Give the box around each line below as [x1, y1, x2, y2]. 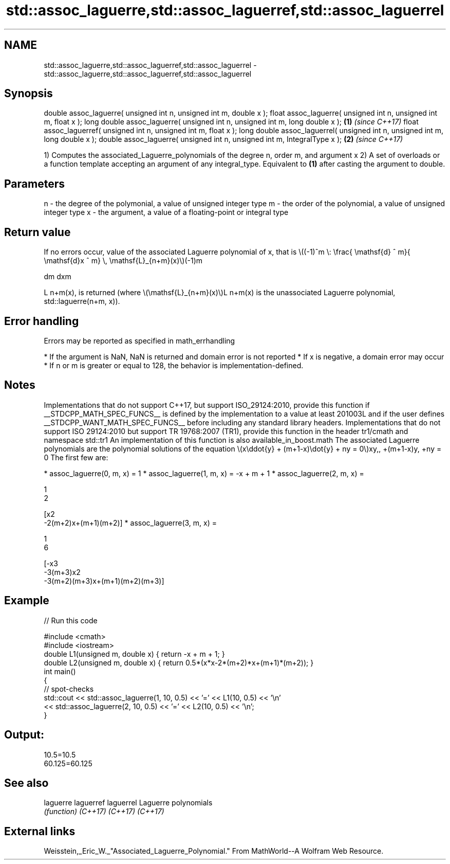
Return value [4, 225, 71, 239]
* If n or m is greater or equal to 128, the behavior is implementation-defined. [44, 361, 304, 370]
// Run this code [44, 616, 98, 625]
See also [4, 776, 49, 789]
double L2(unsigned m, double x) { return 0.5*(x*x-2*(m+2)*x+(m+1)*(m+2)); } [44, 658, 314, 667]
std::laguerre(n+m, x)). [44, 297, 120, 306]
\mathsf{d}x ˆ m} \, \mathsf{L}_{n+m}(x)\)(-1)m [44, 256, 203, 265]
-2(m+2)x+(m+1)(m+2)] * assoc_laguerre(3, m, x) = [44, 518, 217, 527]
